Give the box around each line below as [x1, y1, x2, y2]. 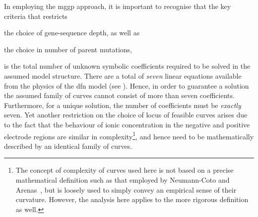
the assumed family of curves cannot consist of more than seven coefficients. [4, 90, 235, 101]
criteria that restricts [4, 10, 67, 21]
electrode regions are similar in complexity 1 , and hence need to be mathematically [4, 129, 254, 141]
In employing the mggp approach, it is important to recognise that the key [4, 1, 231, 11]
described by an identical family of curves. [4, 140, 132, 151]
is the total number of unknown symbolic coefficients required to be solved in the [4, 61, 251, 71]
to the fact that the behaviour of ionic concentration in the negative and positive [4, 119, 250, 129]
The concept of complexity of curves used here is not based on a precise [15, 165, 234, 175]
